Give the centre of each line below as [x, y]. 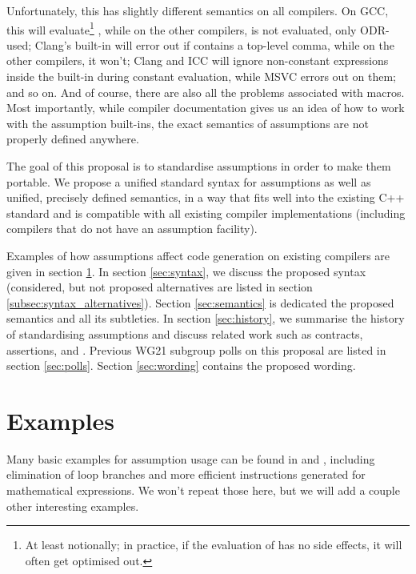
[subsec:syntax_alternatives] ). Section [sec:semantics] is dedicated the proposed [200, 302]
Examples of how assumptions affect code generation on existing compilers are [198, 255]
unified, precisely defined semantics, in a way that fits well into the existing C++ [206, 197]
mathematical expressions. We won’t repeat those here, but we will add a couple [203, 490]
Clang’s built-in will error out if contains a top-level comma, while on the [214, 44]
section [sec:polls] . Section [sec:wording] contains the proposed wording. [181, 365]
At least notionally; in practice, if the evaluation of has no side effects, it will [214, 545]
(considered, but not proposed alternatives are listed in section [160, 287]
